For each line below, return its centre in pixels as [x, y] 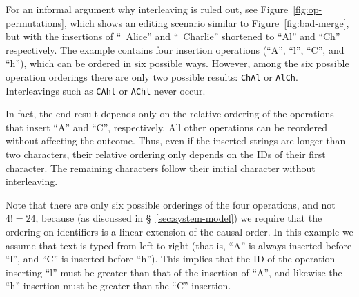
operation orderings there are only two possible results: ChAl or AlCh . [152, 76]
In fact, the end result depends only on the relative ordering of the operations [170, 114]
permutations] [35, 22]
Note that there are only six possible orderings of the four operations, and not [171, 204]
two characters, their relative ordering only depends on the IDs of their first [166, 154]
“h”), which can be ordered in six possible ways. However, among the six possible [177, 63]
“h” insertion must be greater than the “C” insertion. [118, 286]
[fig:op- [308, 9]
